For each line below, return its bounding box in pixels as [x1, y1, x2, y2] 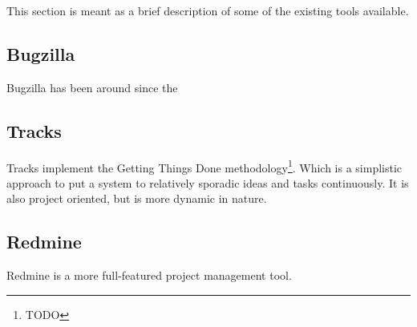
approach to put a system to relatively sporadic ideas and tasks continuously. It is [6, 174, 409, 191]
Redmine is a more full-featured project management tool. [6, 267, 292, 284]
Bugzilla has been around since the [6, 79, 178, 95]
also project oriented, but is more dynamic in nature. [6, 190, 267, 207]
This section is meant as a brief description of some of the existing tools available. [6, 2, 409, 18]
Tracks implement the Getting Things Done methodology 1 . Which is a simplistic [6, 156, 403, 176]
